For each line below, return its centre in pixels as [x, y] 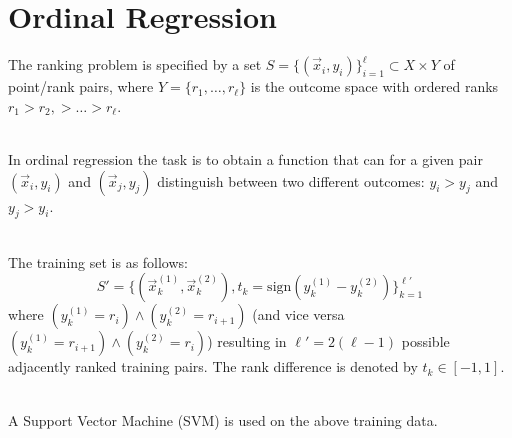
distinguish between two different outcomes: [291, 180]
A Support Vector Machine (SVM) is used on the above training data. [223, 419]
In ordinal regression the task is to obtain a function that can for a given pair [245, 158]
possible [425, 341]
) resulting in [247, 341]
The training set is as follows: [98, 261]
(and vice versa [298, 314]
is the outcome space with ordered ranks [374, 86]
